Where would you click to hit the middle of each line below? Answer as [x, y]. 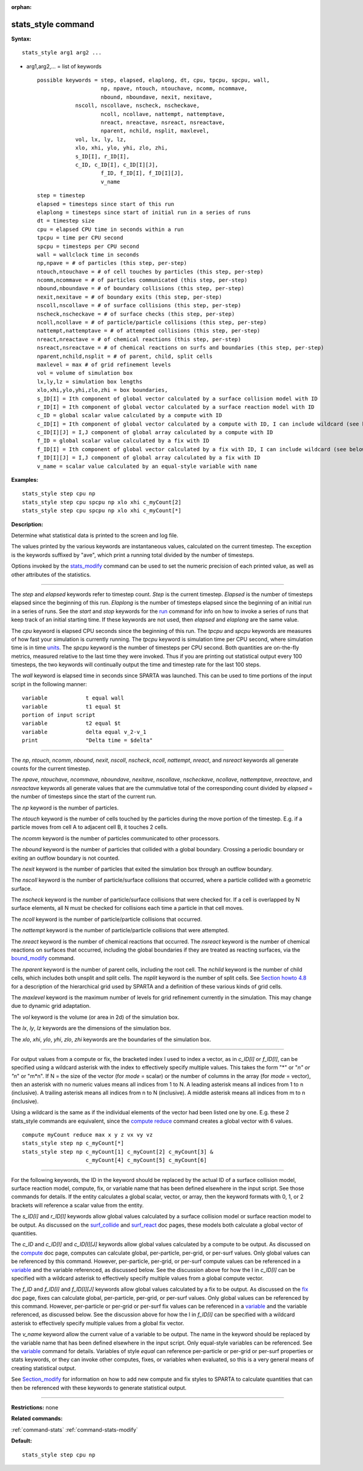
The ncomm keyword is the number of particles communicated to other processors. [116, 838]
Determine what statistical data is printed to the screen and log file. [95, 535]
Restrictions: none [35, 1407]
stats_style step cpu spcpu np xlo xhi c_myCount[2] [102, 502]
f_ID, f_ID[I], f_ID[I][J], [142, 173]
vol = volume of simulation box [85, 373]
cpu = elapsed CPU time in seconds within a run [110, 229]
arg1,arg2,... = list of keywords [64, 66]
